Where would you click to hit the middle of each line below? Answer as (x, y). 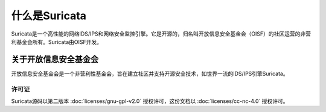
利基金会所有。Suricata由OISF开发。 (57, 42)
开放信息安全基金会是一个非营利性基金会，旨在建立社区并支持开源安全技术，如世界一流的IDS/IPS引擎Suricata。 (150, 73)
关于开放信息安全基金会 (55, 59)
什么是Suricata (49, 16)
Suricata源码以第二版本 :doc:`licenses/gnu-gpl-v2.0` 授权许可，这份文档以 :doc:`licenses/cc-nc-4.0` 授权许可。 (150, 101)
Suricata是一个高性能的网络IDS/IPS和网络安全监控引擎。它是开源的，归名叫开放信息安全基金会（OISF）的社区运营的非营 (161, 34)
